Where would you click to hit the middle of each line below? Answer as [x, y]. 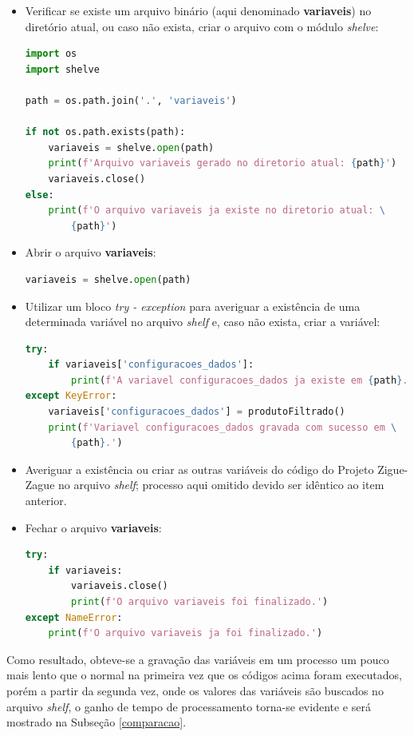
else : [39, 195]
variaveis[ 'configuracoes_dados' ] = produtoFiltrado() [197, 412]
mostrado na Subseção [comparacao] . [97, 722]
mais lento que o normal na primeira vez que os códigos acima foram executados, [204, 675]
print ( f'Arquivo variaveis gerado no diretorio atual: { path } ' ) [223, 163]
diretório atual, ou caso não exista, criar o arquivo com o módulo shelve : [202, 26]
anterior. [46, 501]
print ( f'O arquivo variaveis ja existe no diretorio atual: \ [217, 211]
